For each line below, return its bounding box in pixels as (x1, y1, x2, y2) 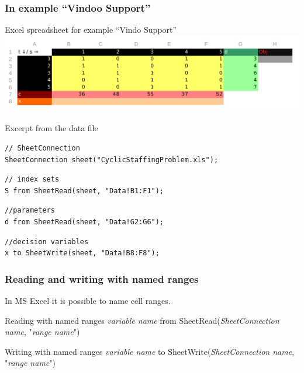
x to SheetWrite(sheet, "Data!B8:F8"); (5, 249, 160, 258)
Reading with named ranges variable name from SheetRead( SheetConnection (5, 314, 279, 326)
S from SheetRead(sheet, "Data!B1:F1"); (5, 186, 164, 195)
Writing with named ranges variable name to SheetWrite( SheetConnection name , (5, 345, 295, 357)
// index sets (5, 175, 60, 184)
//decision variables (5, 237, 89, 246)
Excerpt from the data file (5, 122, 98, 134)
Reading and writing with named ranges (5, 271, 199, 286)
